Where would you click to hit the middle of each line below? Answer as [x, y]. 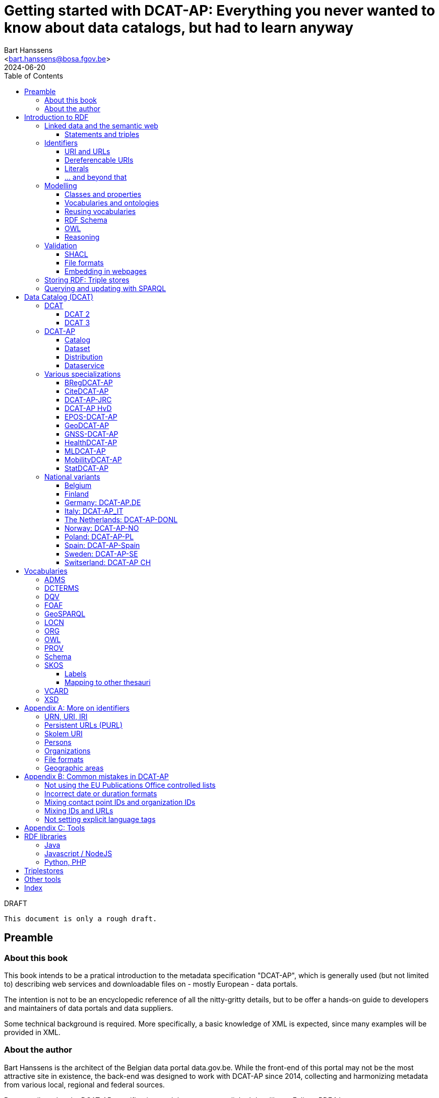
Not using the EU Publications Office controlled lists [130, 785]
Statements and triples [102, 134]
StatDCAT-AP [87, 468]
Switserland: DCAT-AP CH [108, 562]
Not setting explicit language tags [100, 819]
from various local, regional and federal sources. [84, 1084]
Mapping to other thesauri [108, 682]
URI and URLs [87, 151]
